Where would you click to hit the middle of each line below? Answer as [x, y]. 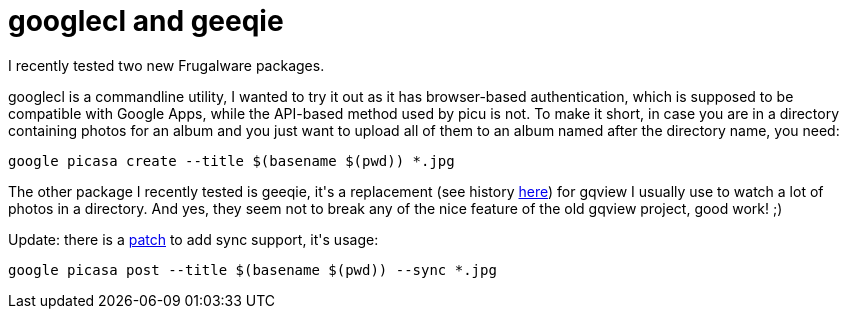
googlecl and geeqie [146, 21]
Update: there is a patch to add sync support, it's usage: [193, 239]
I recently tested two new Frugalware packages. [166, 65]
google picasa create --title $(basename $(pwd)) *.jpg [231, 160]
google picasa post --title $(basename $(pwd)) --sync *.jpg [252, 269]
